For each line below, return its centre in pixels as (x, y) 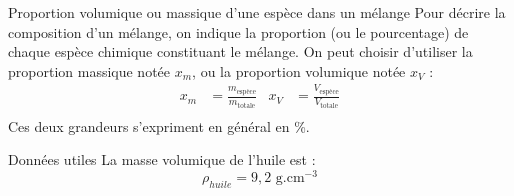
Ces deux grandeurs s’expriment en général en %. (159, 125)
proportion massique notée (89, 70)
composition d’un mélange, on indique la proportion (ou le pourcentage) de (238, 31)
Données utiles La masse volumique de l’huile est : (162, 159)
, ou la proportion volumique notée (299, 70)
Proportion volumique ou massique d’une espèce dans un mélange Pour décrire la (257, 12)
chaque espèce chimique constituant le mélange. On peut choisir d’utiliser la (240, 51)
